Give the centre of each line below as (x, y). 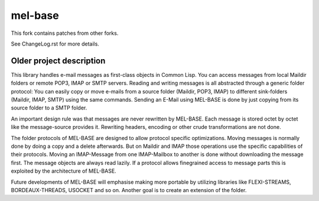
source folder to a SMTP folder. (49, 108)
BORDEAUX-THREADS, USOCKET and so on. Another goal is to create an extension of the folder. (129, 190)
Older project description (58, 61)
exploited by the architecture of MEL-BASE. (64, 171)
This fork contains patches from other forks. (65, 33)
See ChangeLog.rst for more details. (55, 44)
